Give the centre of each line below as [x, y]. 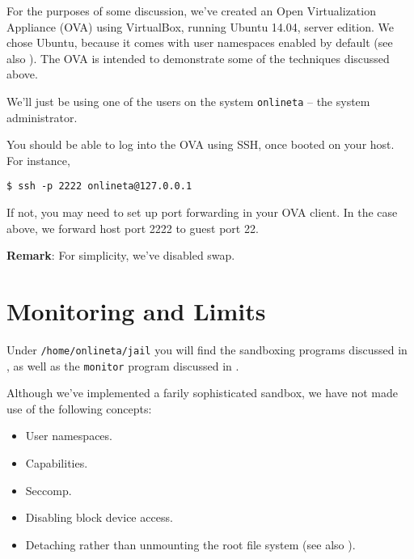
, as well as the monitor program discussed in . [123, 365]
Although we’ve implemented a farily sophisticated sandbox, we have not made [203, 393]
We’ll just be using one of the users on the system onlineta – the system [188, 101]
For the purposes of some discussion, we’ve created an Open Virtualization [191, 11]
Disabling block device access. [99, 517]
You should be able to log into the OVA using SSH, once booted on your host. [201, 144]
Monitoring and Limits [136, 311]
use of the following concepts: [79, 408]
